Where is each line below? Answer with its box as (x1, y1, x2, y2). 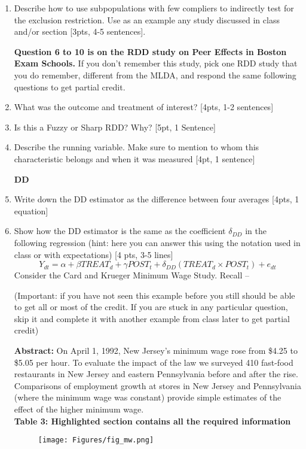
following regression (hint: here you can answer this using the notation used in (14, 236, 301, 248)
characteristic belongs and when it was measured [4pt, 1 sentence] (14, 152, 255, 165)
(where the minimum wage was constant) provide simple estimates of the (14, 391, 281, 404)
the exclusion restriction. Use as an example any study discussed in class (14, 13, 280, 26)
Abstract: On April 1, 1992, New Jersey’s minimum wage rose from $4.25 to (14, 344, 298, 357)
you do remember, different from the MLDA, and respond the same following (14, 68, 296, 81)
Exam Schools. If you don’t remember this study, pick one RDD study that (14, 57, 298, 69)
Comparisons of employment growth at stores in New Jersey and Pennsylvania (14, 379, 301, 392)
